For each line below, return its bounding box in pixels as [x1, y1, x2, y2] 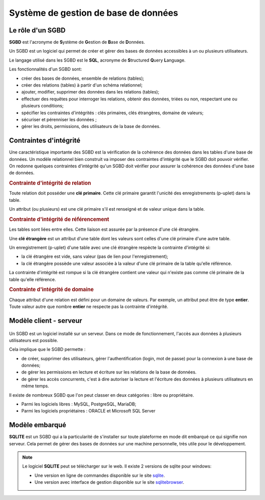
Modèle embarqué [9, 421, 66, 429]
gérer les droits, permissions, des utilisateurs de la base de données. [21, 124, 160, 129]
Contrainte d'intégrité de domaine [9, 286, 94, 293]
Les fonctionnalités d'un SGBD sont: [9, 66, 82, 72]
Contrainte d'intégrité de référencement [9, 216, 109, 223]
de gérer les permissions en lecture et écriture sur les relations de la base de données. [21, 369, 197, 375]
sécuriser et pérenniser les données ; [21, 116, 97, 123]
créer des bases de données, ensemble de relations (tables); [21, 75, 144, 81]
